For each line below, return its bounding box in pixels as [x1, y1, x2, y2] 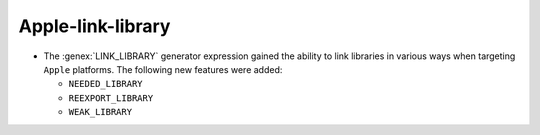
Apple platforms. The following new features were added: [43, 63, 283, 75]
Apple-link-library [18, 15, 171, 37]
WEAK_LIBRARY [68, 106, 133, 118]
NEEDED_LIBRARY [68, 78, 144, 90]
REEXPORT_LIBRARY [68, 92, 154, 104]
